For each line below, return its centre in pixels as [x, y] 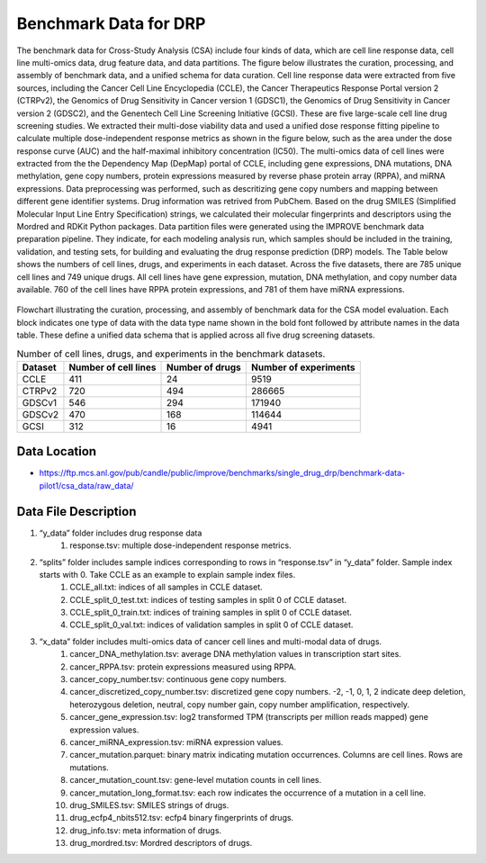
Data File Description [76, 512]
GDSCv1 [40, 402]
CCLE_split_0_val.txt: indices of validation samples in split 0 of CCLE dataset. [211, 625]
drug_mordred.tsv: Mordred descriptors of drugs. [161, 843]
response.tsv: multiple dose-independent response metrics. [180, 545]
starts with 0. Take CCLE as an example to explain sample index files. [167, 574]
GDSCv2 [40, 414]
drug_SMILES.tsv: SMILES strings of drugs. [149, 805]
